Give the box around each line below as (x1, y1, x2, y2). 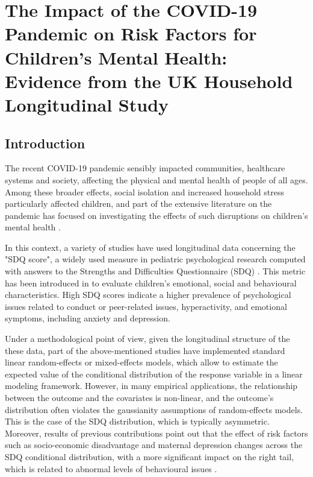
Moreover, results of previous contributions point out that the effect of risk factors (5, 426, 308, 439)
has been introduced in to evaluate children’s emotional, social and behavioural (5, 276, 297, 289)
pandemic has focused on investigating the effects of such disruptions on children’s (5, 209, 308, 221)
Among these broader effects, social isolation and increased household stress (5, 185, 284, 198)
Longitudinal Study (5, 92, 169, 116)
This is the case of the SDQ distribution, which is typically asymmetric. (5, 415, 270, 428)
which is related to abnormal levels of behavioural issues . (5, 462, 217, 475)
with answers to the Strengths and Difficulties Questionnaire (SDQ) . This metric (5, 265, 306, 277)
